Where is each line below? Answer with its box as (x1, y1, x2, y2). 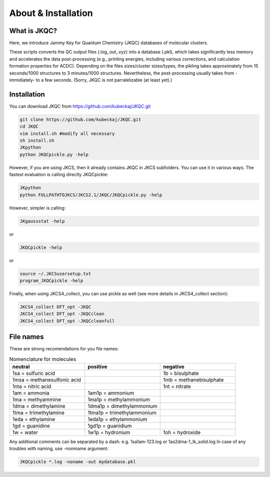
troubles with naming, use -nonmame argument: (9, 445, 108, 451)
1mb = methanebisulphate (162, 376, 224, 383)
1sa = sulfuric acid (12, 369, 55, 376)
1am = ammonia (12, 389, 49, 396)
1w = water (12, 428, 38, 435)
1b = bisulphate (162, 369, 199, 376)
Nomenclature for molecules (9, 355, 76, 362)
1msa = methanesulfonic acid (12, 376, 81, 383)
